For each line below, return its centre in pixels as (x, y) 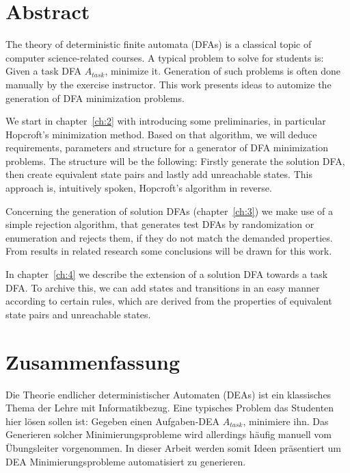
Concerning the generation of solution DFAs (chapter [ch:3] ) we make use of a (170, 210)
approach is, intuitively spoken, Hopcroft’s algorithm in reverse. (139, 188)
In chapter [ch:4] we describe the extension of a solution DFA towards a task (167, 274)
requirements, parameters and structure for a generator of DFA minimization (167, 148)
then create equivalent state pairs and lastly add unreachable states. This (159, 174)
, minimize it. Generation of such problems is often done (223, 71)
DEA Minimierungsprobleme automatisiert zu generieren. (126, 461)
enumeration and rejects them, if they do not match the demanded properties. (169, 237)
